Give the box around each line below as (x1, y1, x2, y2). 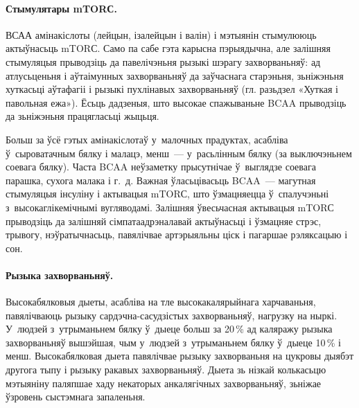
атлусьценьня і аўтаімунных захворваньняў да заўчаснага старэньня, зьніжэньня (6, 68, 344, 82)
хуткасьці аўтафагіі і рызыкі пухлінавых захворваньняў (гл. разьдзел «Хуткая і (6, 82, 338, 96)
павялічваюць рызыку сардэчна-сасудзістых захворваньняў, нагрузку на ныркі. (6, 308, 338, 322)
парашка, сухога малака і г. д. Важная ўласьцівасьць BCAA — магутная (6, 172, 316, 187)
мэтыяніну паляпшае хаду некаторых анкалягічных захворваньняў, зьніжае (6, 375, 322, 390)
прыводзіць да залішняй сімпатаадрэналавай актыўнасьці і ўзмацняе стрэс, (6, 213, 322, 228)
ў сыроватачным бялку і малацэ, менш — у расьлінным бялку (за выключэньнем (6, 145, 352, 160)
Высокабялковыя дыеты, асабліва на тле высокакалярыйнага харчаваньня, (6, 294, 316, 309)
